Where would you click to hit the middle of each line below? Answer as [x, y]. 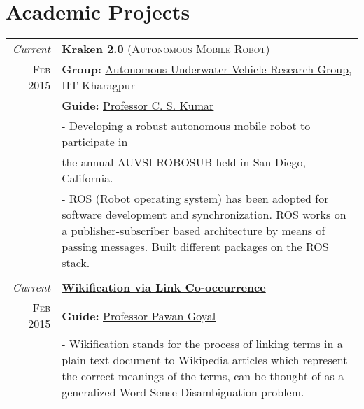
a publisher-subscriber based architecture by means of [194, 231]
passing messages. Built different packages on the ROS [195, 247]
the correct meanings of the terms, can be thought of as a [203, 376]
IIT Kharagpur [98, 85]
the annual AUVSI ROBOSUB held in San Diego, [184, 162]
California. [87, 178]
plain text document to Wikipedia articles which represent [205, 360]
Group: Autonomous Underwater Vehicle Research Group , [207, 69]
